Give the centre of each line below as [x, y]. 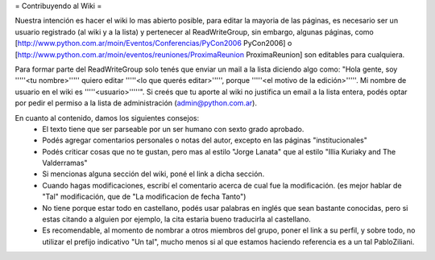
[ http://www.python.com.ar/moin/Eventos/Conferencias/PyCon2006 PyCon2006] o [153, 43]
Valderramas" [65, 163]
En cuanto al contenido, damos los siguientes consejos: [107, 118]
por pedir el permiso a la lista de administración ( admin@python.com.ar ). [136, 103]
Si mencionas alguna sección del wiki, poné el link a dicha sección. [153, 174]
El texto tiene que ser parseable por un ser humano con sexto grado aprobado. [173, 129]
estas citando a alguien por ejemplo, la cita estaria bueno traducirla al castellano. [177, 219]
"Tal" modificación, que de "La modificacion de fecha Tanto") [144, 196]
